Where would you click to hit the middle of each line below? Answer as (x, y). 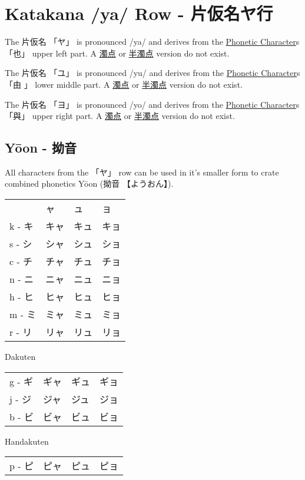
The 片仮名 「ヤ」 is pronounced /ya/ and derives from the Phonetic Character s (152, 42)
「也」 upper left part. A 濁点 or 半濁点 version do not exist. (117, 53)
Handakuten (27, 441)
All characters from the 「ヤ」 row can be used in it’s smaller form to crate (142, 172)
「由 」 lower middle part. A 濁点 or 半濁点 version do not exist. (124, 84)
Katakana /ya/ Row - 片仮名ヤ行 (139, 13)
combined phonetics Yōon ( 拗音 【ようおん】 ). (89, 183)
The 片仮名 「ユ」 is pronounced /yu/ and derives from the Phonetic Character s (152, 73)
